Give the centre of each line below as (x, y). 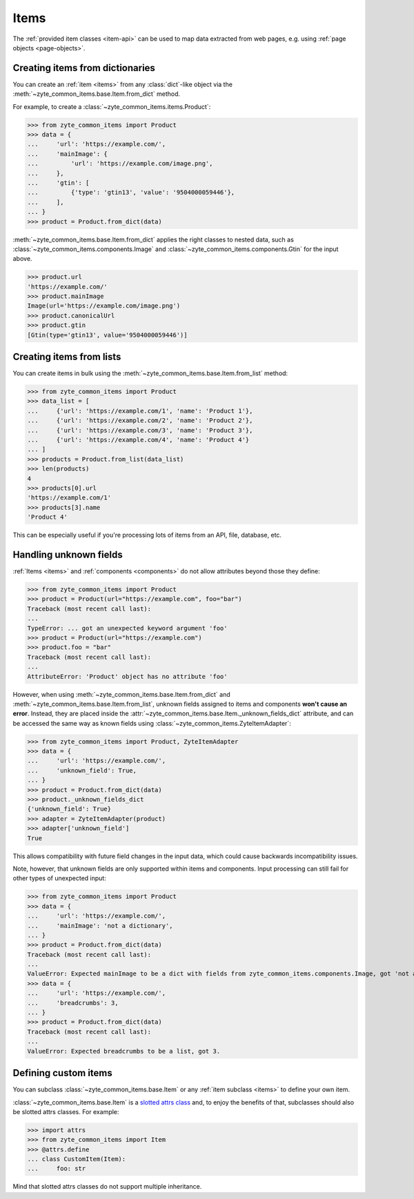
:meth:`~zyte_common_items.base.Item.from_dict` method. (97, 94)
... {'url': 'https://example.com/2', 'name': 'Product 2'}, (140, 420)
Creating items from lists (67, 357)
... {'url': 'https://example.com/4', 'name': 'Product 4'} (138, 440)
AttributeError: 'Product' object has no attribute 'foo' (127, 676)
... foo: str (57, 1169)
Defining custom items (63, 1073)
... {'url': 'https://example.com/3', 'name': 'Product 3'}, (140, 430)
